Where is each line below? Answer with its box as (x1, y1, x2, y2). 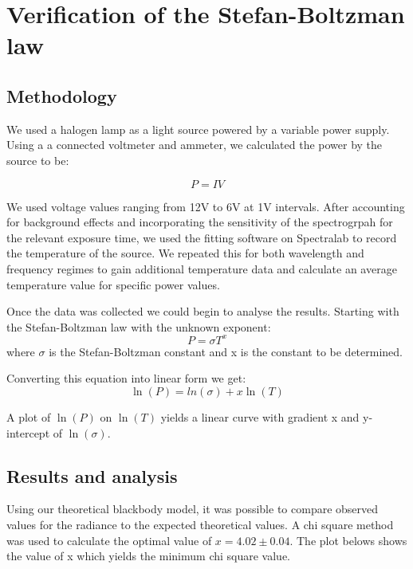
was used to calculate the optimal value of (6, 532, 212, 548)
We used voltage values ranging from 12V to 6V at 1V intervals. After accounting (6, 198, 405, 214)
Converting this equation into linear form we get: (6, 370, 246, 387)
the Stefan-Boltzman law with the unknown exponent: (6, 318, 271, 335)
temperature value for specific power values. (6, 276, 220, 292)
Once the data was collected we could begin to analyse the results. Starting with (6, 303, 399, 320)
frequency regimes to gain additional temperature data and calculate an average (6, 260, 397, 277)
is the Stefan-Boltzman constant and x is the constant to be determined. (49, 343, 403, 359)
